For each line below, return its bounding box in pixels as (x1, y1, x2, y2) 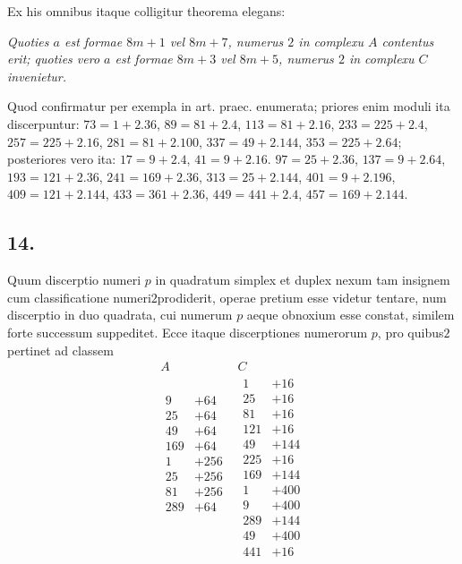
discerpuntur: (7, 114, 80, 132)
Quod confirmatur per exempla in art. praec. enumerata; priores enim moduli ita (7, 97, 450, 115)
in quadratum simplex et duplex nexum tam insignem (155, 270, 450, 289)
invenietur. (7, 66, 67, 85)
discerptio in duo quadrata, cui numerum (7, 305, 233, 324)
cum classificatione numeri (7, 287, 151, 306)
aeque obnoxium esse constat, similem (246, 305, 455, 324)
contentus (381, 31, 434, 50)
